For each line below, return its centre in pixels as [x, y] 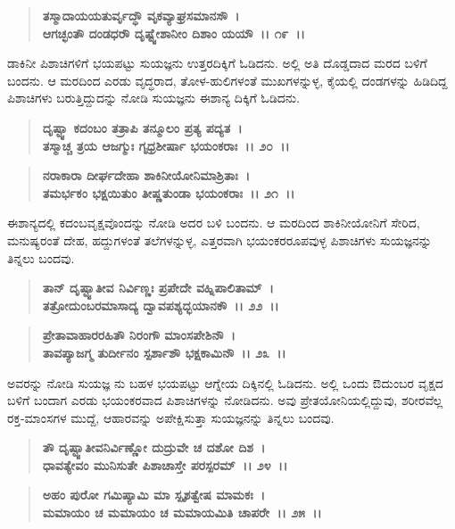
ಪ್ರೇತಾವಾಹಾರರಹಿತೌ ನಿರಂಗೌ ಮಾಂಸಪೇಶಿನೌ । [139, 335]
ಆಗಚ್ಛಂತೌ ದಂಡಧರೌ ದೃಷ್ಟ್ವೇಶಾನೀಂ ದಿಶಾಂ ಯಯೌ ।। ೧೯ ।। [174, 33]
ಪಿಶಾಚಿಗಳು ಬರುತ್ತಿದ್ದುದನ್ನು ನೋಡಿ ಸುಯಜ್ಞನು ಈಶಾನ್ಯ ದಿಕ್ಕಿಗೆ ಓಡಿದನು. [153, 98]
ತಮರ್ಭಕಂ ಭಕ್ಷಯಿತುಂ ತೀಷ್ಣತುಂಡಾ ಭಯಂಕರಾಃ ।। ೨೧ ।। [169, 192]
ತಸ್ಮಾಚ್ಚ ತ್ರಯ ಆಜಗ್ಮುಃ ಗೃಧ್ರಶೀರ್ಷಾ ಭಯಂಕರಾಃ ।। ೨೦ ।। [166, 145]
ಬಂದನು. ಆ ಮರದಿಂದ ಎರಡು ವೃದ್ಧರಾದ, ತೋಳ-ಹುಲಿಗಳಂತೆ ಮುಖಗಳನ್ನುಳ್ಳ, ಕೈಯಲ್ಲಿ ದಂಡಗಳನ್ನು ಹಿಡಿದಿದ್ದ [227, 80]
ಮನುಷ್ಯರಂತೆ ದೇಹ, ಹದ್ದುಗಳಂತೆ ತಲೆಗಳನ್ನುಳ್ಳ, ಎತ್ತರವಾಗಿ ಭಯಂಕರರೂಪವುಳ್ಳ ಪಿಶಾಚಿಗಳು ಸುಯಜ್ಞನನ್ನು [219, 240]
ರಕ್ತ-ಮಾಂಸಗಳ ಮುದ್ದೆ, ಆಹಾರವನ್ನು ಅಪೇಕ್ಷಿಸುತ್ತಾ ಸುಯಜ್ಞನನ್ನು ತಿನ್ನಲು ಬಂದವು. [171, 417]
